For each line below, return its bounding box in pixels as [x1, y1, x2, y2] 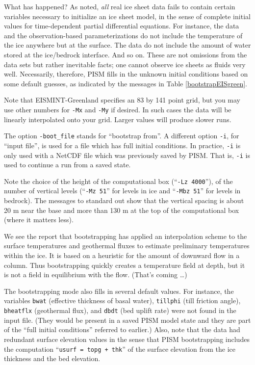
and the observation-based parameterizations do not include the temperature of [4, 30, 243, 40]
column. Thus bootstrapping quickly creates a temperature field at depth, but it [4, 260, 245, 270]
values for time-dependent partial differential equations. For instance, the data [4, 21, 239, 31]
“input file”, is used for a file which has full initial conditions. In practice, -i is [4, 140, 241, 150]
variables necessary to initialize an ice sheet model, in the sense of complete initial [4, 11, 251, 21]
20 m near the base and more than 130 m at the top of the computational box [4, 205, 239, 215]
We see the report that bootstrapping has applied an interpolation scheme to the [4, 231, 247, 241]
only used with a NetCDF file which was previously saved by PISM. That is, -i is [4, 150, 250, 160]
